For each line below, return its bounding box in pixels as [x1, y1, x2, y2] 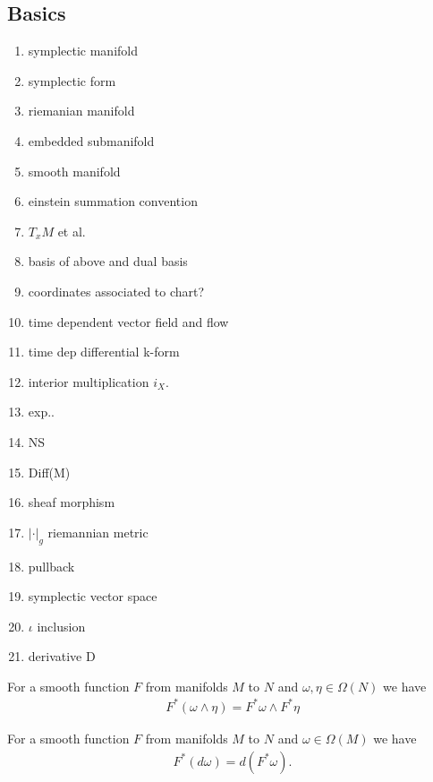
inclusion [37, 616, 86, 635]
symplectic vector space [28, 587, 157, 606]
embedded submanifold [28, 131, 155, 150]
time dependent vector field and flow [28, 312, 229, 331]
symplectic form [28, 71, 116, 90]
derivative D [28, 647, 96, 666]
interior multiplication [28, 372, 149, 391]
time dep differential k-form [28, 342, 180, 361]
